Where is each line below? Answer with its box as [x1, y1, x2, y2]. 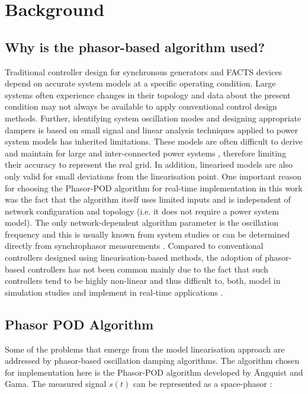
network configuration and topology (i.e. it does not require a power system [5, 204, 279, 217]
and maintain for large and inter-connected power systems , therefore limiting [5, 146, 286, 159]
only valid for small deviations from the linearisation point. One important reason [5, 169, 302, 182]
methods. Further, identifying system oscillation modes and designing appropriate [5, 111, 301, 124]
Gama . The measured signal [5, 377, 107, 390]
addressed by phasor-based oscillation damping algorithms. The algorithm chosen [5, 354, 300, 367]
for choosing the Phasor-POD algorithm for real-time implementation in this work [5, 181, 303, 194]
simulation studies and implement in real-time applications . [5, 286, 223, 298]
